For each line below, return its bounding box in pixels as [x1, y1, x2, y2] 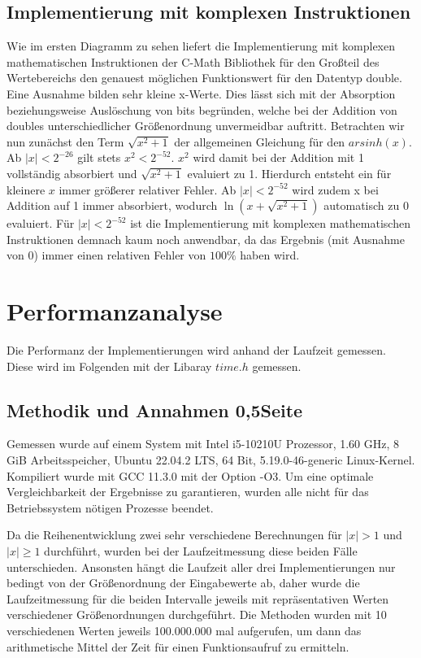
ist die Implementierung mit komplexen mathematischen [130, 215, 410, 232]
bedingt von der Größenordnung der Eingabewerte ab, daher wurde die [7, 574, 360, 591]
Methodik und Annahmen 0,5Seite [7, 397, 303, 422]
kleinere [7, 181, 46, 198]
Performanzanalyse [7, 294, 223, 328]
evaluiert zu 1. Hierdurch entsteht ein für [187, 164, 392, 181]
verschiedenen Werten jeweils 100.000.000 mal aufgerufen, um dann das [7, 621, 362, 638]
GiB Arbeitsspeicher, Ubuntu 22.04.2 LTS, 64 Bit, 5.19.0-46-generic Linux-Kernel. [7, 451, 415, 468]
